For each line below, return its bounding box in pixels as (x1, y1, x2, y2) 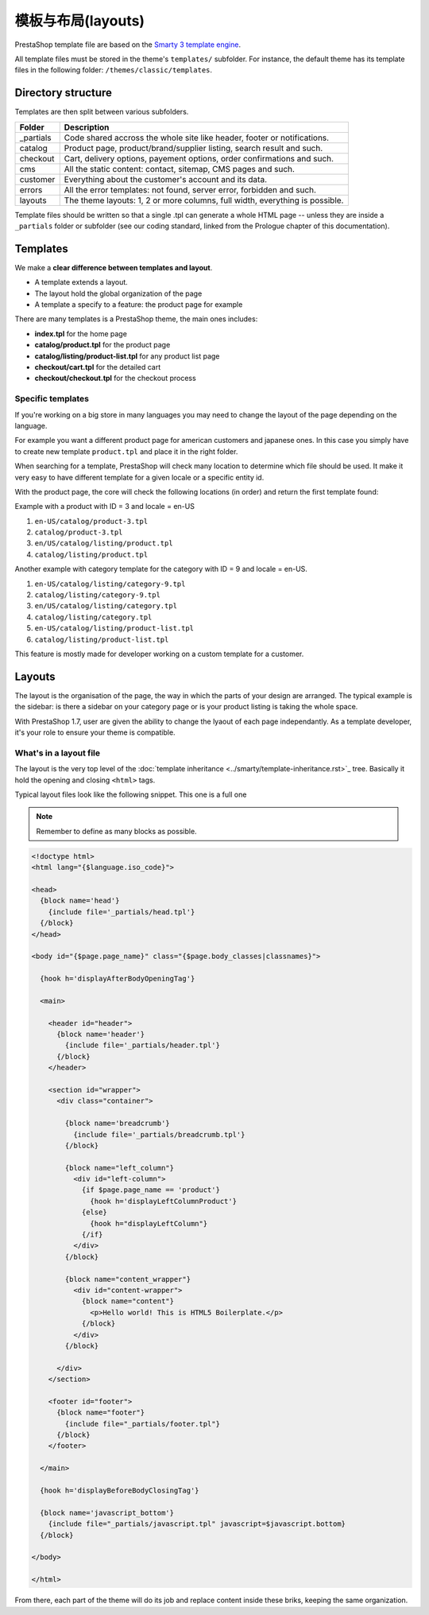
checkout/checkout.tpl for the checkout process (34, 374, 196, 383)
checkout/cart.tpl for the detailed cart (34, 363, 161, 372)
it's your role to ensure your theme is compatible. (14, 728, 176, 737)
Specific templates (14, 394, 89, 405)
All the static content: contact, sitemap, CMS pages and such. (64, 163, 296, 174)
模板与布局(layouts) (14, 12, 145, 29)
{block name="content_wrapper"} (64, 1275, 191, 1283)
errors (19, 184, 43, 195)
